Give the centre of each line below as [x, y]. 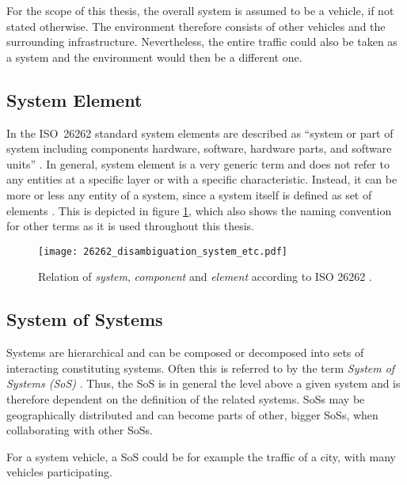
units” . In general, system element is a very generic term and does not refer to [198, 163]
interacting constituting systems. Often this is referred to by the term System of [201, 368]
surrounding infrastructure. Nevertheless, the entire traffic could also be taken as [202, 42]
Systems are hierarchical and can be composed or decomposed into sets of [185, 352]
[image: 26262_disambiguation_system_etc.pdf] [163, 251]
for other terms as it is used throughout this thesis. [130, 226]
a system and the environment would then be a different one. [154, 57]
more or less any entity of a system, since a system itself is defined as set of [189, 194]
